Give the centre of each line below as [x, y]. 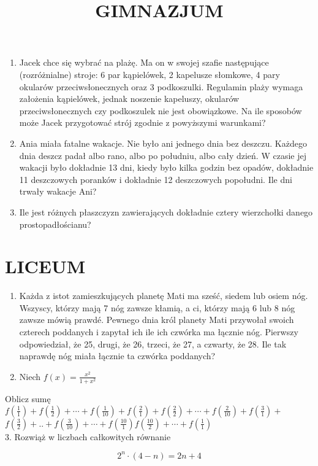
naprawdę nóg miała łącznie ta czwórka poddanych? [117, 356]
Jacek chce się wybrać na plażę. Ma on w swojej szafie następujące [144, 62]
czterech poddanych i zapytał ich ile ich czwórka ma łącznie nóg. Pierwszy [159, 332]
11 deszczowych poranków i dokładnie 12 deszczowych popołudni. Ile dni [156, 179]
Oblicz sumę [28, 398]
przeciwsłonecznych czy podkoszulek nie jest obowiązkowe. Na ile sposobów [161, 110]
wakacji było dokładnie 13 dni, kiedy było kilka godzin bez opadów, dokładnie [166, 167]
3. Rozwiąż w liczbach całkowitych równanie [88, 436]
